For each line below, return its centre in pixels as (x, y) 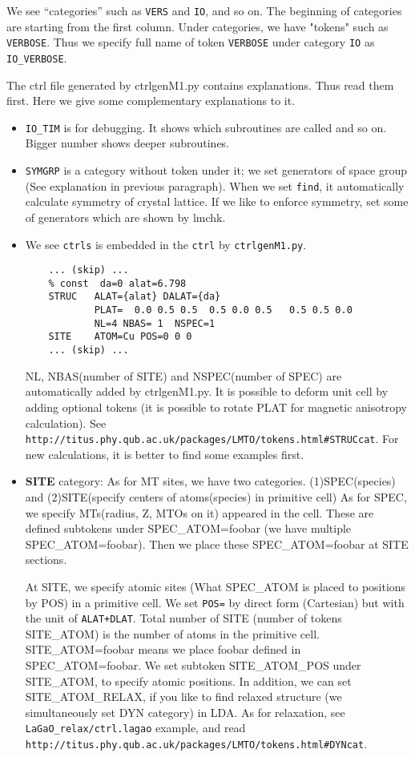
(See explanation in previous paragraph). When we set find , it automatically (215, 185)
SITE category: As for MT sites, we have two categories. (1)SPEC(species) (210, 481)
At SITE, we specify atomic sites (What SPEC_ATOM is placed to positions (216, 586)
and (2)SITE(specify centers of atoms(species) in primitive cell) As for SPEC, (216, 496)
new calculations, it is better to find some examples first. (165, 454)
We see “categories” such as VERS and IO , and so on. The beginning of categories (204, 10)
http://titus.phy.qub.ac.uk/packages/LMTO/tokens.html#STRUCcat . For (212, 439)
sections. (46, 560)
